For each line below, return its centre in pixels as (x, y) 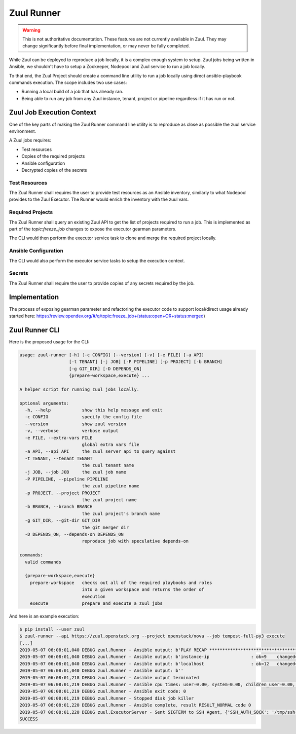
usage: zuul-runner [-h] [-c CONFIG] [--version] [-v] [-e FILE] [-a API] (112, 355)
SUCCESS (29, 719)
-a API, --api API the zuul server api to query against (100, 452)
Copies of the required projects (53, 156)
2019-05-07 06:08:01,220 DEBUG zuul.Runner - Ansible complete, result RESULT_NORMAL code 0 (135, 705)
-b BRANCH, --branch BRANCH (59, 507)
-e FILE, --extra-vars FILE (59, 438)
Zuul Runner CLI (35, 330)
